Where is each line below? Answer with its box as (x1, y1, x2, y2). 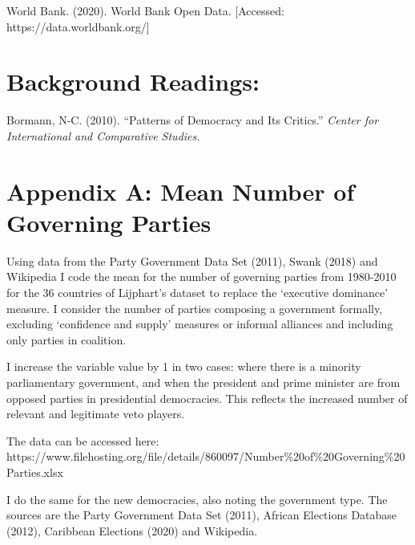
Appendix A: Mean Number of (6, 174, 355, 207)
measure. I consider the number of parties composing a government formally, (6, 299, 383, 316)
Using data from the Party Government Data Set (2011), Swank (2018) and (6, 252, 378, 269)
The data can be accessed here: (6, 432, 159, 449)
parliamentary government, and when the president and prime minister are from (6, 373, 401, 390)
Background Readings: (6, 65, 260, 98)
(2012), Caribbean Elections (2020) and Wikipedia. (6, 522, 258, 539)
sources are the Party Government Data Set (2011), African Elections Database (6, 506, 397, 523)
